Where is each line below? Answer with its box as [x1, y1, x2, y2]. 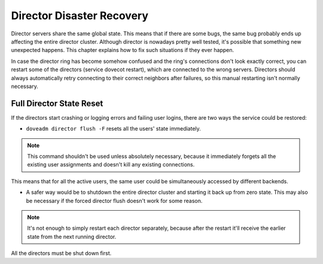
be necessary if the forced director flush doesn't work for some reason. [26, 197, 203, 204]
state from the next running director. [27, 233, 117, 240]
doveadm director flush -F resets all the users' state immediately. [26, 125, 202, 132]
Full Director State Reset [11, 98, 103, 108]
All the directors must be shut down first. [11, 250, 112, 257]
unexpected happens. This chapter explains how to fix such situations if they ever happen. [11, 47, 234, 54]
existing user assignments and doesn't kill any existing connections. [27, 161, 195, 168]
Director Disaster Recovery [11, 9, 149, 22]
